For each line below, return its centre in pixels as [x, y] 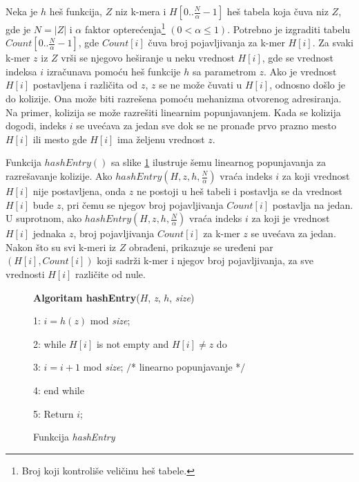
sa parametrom [224, 71]
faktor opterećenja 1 [125, 28]
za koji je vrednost [291, 218]
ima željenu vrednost [161, 139]
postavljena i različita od [85, 85]
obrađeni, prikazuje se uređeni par [201, 247]
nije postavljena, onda [79, 191]
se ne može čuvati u [201, 85]
